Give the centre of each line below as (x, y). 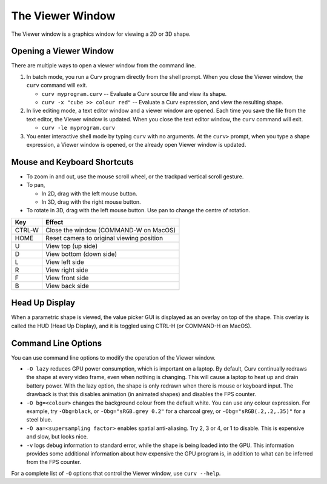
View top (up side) (72, 246)
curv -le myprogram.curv (78, 128)
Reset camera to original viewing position (104, 238)
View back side (67, 286)
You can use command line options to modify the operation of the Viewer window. (114, 357)
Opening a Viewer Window (63, 51)
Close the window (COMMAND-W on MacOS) (111, 230)
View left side (65, 262)
